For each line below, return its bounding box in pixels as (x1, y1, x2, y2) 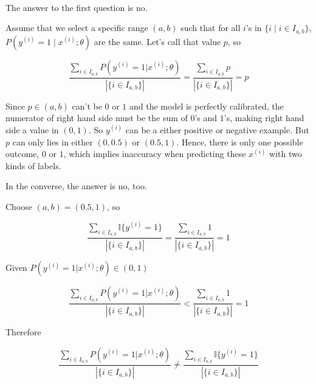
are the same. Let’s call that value (94, 35, 221, 47)
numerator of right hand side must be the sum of (5, 111, 188, 124)
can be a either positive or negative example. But (125, 123, 309, 136)
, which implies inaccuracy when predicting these (63, 147, 246, 160)
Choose (5, 200, 33, 212)
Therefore (5, 326, 41, 338)
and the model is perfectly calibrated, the (129, 99, 284, 112)
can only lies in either (12, 135, 93, 148)
